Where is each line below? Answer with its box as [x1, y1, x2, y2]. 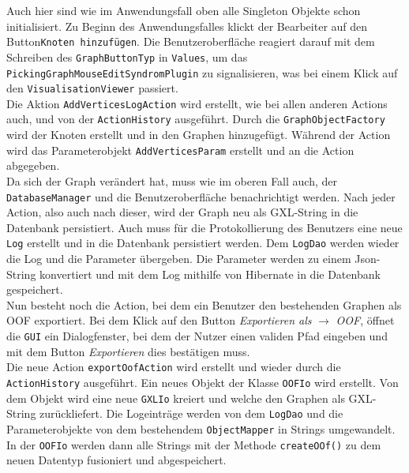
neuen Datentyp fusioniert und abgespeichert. [6, 452, 227, 468]
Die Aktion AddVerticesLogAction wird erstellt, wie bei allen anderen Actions [6, 95, 388, 111]
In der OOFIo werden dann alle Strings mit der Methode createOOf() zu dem [6, 436, 381, 452]
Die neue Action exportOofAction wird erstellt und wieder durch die [6, 359, 341, 375]
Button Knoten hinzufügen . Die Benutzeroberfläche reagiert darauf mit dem [6, 33, 375, 50]
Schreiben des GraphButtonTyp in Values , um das [6, 48, 248, 65]
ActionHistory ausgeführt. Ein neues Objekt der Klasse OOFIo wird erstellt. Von [6, 374, 399, 390]
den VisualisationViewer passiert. [6, 80, 178, 96]
